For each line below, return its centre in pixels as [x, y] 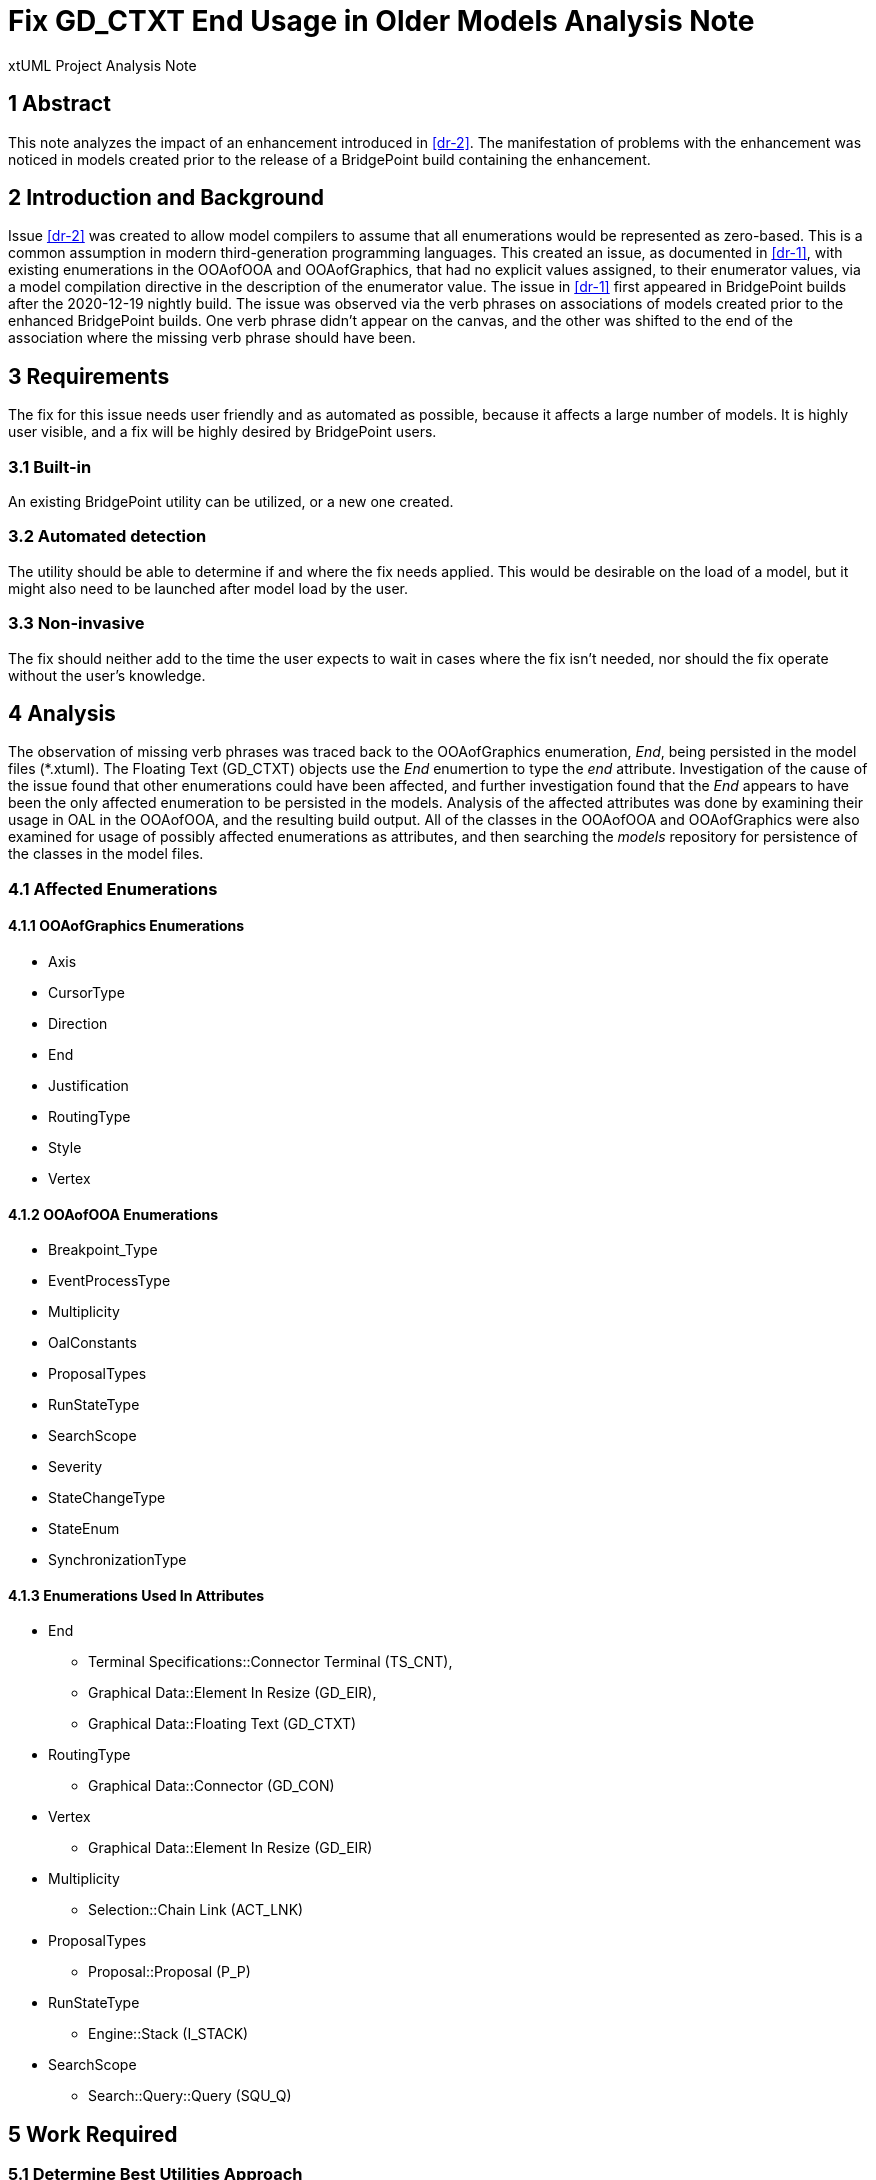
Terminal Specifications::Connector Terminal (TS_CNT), [270, 1662]
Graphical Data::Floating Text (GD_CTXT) [222, 1724]
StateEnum [84, 1529]
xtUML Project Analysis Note [102, 65]
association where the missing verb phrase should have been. [212, 338]
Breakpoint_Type [103, 1250]
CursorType [86, 992]
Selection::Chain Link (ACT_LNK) [196, 1910]
